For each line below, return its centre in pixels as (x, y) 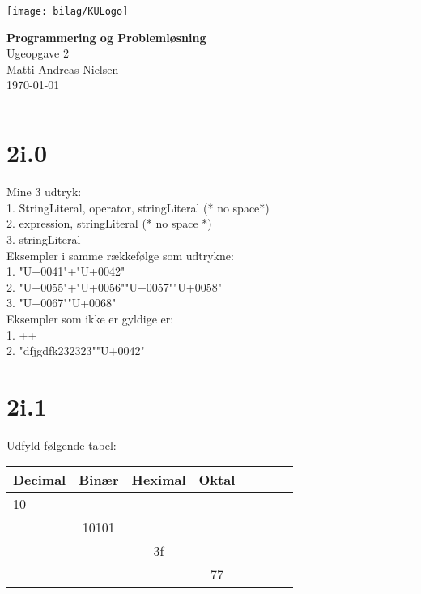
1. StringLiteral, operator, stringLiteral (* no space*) (138, 207)
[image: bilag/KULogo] (68, 11)
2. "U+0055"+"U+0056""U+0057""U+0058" (114, 286)
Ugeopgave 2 (38, 53)
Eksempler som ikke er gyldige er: (90, 318)
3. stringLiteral (44, 239)
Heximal (159, 480)
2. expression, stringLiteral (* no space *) (109, 223)
